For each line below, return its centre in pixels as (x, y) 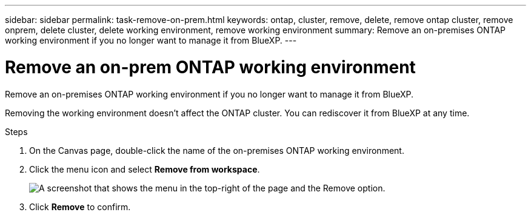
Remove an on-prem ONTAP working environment (210, 67)
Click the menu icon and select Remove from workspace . (145, 169)
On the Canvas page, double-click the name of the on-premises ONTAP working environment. (217, 150)
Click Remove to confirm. (80, 207)
